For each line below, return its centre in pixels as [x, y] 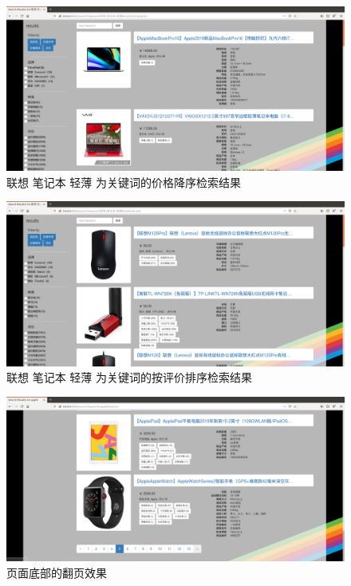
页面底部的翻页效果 [57, 572]
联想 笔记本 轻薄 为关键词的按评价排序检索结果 [129, 377]
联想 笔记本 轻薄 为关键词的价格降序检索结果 [124, 182]
